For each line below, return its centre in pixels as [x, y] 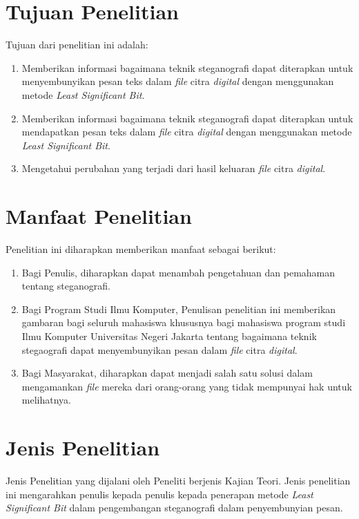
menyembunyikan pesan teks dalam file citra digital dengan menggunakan [178, 81]
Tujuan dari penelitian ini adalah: [77, 45]
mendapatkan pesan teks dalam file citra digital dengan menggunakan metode [187, 132]
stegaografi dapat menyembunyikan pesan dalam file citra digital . [159, 349]
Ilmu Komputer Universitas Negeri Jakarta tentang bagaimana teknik [169, 336]
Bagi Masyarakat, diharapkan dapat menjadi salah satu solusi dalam [167, 373]
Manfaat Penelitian [99, 216]
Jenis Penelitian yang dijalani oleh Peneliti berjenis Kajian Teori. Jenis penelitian [178, 481]
